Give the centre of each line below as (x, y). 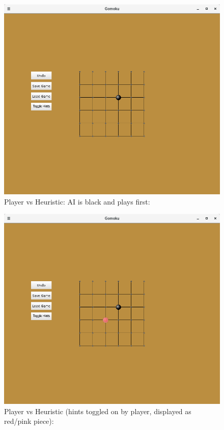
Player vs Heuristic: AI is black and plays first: (77, 201)
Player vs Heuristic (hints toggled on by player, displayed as (98, 411)
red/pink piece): (29, 421)
